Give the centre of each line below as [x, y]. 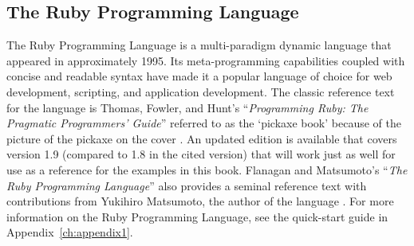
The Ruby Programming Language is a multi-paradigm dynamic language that [199, 45]
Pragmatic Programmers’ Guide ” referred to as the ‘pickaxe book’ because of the [204, 123]
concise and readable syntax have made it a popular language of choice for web [199, 76]
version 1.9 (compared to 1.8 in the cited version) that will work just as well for [201, 154]
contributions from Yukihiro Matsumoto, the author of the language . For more [200, 201]
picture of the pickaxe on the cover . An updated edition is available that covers [202, 138]
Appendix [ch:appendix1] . [70, 232]
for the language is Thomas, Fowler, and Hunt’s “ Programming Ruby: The [187, 107]
